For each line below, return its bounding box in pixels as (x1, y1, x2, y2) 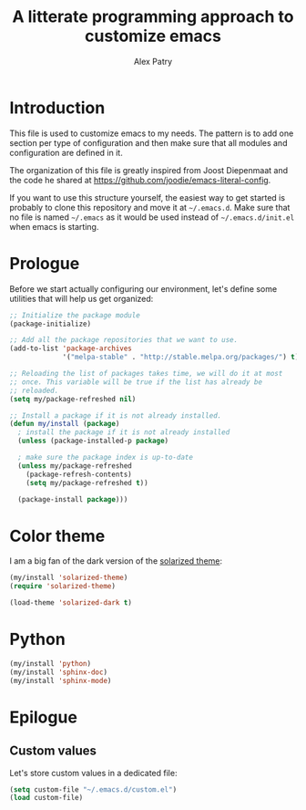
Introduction (9, 98, 106, 118)
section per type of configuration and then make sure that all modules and (9, 137, 288, 148)
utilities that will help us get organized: (9, 293, 154, 304)
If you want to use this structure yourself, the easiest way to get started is (9, 192, 285, 202)
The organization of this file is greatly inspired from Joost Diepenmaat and (9, 164, 289, 175)
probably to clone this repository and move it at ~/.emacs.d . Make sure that (9, 202, 291, 213)
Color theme (9, 525, 106, 546)
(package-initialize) (9, 319, 92, 328)
